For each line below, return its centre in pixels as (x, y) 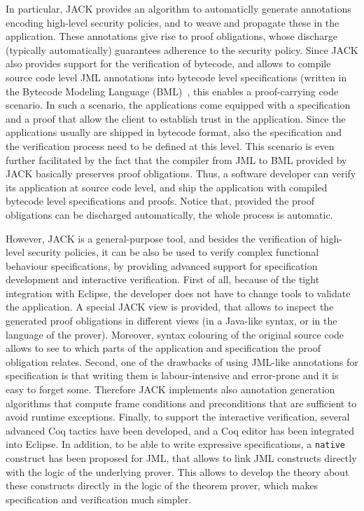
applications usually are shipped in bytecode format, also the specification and (174, 132)
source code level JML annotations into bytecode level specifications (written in (176, 77)
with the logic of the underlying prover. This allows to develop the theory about (177, 471)
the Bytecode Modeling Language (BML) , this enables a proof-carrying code (172, 91)
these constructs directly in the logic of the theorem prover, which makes (162, 485)
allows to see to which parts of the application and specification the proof (163, 348)
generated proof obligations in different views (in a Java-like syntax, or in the (171, 321)
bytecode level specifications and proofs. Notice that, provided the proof (160, 201)
